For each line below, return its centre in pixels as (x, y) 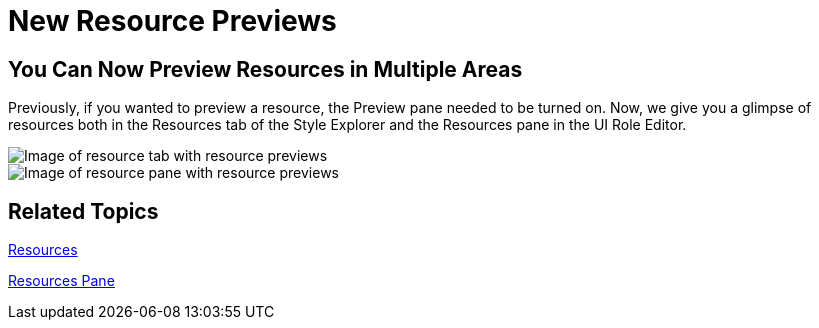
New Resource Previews (172, 21)
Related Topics (83, 211)
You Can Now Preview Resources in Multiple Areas (265, 69)
